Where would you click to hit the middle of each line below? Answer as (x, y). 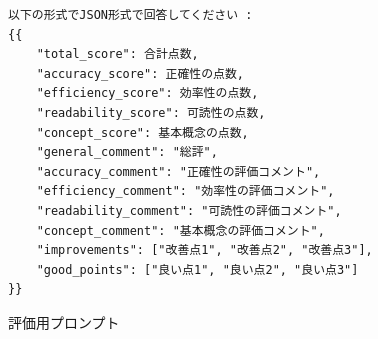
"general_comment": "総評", (127, 152)
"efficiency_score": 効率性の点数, (147, 93)
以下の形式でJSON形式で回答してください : (130, 15)
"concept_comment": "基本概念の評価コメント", (180, 230)
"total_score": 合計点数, (117, 54)
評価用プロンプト (64, 321)
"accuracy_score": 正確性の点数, (140, 73)
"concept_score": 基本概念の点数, (142, 132)
